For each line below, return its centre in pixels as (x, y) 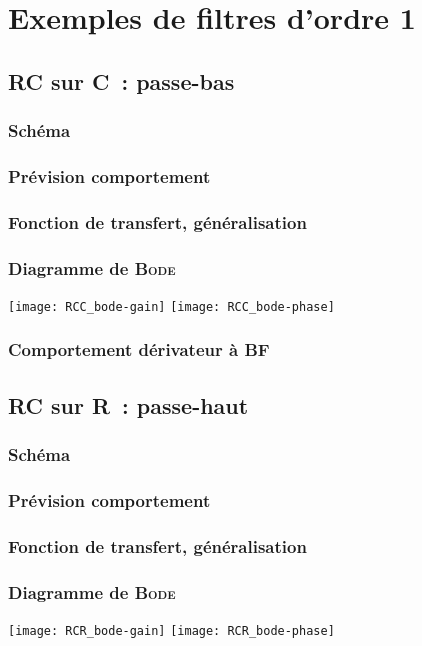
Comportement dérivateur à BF (139, 349)
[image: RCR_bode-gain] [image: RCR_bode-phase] (171, 630)
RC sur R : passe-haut (128, 404)
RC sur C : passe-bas (121, 80)
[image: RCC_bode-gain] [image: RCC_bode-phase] (171, 306)
